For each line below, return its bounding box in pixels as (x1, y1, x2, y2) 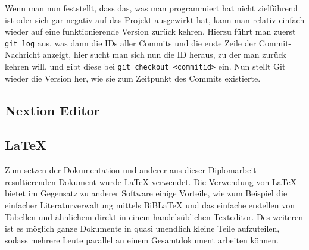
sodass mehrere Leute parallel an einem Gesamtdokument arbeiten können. (5, 233, 279, 246)
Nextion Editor (5, 101, 100, 119)
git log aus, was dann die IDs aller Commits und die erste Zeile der (5, 36, 257, 49)
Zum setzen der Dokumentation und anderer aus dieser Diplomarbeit (5, 164, 257, 176)
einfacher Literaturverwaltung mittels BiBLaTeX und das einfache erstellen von (5, 199, 295, 211)
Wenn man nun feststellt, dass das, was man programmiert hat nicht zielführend (5, 2, 298, 14)
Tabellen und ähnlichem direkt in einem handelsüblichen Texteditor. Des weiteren (5, 210, 303, 223)
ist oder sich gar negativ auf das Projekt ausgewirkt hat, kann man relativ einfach (5, 13, 305, 26)
